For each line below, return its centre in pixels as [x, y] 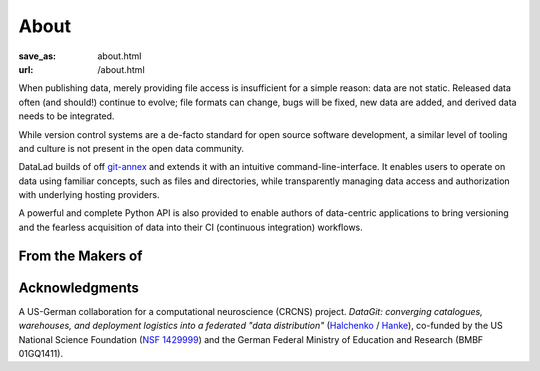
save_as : [37, 56]
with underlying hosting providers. [89, 195]
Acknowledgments [79, 287]
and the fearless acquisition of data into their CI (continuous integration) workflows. [191, 227]
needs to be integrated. [66, 116]
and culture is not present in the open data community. [131, 148]
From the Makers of [80, 255]
